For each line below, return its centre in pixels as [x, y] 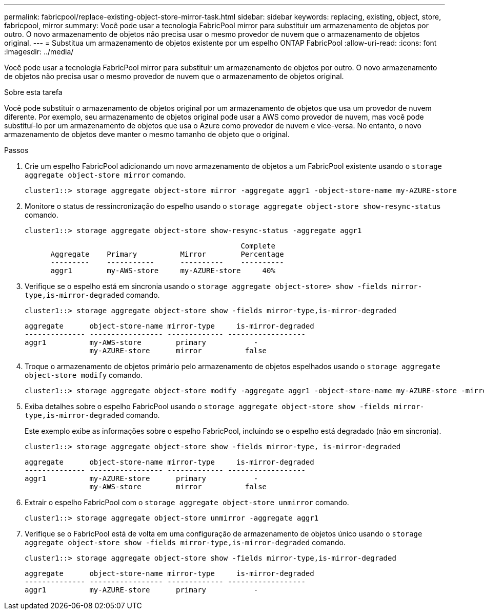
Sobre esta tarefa [33, 92]
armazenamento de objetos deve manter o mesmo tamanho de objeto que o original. [147, 134]
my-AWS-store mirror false [178, 487]
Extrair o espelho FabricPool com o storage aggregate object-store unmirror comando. [187, 502]
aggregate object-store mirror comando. [105, 175]
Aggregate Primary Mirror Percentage [167, 254]
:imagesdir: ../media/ [39, 52]
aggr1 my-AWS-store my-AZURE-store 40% [163, 271]
